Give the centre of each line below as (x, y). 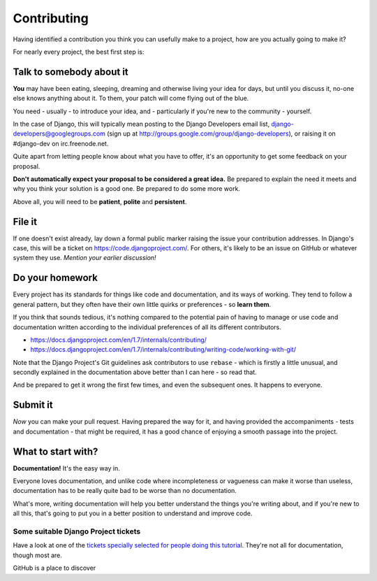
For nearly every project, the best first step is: (79, 52)
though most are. (37, 555)
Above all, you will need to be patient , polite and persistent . (100, 201)
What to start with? (56, 451)
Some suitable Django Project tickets (77, 531)
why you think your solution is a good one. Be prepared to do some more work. (127, 189)
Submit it (33, 405)
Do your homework (55, 278)
